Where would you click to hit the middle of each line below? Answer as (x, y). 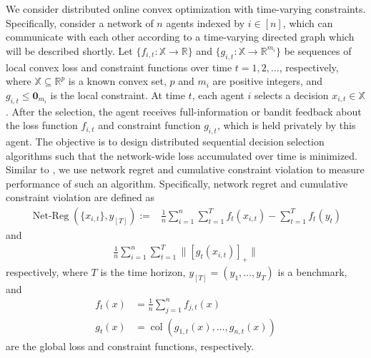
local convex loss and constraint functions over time (119, 67)
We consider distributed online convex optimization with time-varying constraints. (186, 9)
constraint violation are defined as (80, 197)
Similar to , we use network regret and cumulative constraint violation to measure (185, 169)
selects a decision (291, 94)
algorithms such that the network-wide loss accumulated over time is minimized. (182, 155)
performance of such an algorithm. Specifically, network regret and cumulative (177, 183)
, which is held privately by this (286, 125)
